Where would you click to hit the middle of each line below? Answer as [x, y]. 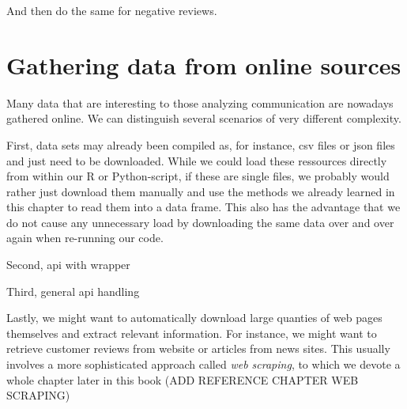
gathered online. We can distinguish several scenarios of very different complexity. [204, 118]
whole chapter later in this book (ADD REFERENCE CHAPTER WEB [183, 379]
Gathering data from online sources [204, 64]
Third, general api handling [73, 291]
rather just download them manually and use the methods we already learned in [201, 191]
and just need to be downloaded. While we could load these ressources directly [197, 160]
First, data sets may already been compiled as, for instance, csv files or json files [201, 144]
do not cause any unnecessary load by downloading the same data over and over [200, 222]
